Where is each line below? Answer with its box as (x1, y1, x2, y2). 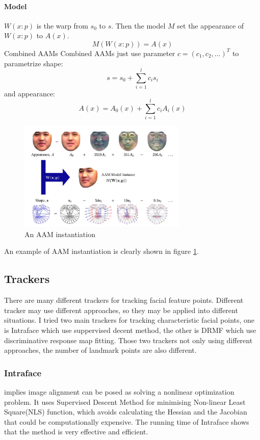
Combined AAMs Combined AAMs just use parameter (4, 47, 175, 58)
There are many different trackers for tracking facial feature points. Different (4, 295, 244, 305)
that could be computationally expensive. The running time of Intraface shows (4, 416, 249, 427)
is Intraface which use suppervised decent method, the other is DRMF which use (4, 324, 256, 335)
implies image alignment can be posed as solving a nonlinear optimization (4, 386, 235, 397)
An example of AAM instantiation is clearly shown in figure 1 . (4, 246, 199, 256)
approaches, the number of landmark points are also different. (4, 345, 197, 355)
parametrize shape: (4, 58, 63, 68)
